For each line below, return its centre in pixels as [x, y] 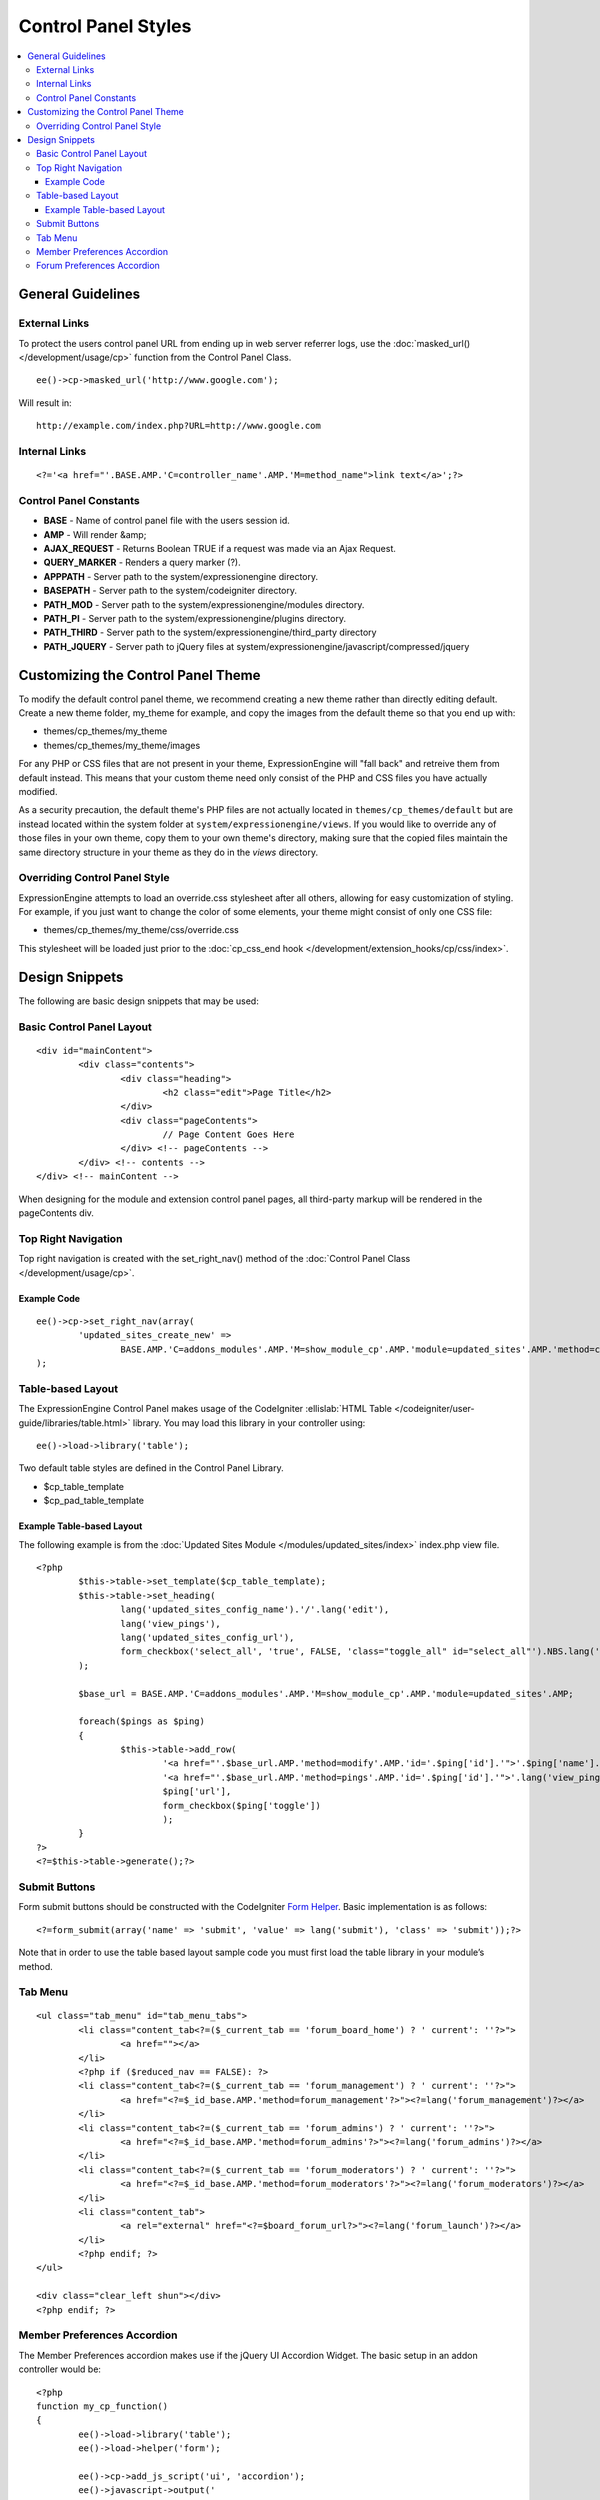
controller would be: [60, 2369]
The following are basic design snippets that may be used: [138, 1001]
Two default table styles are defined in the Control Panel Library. [151, 1468]
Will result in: [45, 402]
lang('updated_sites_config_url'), [207, 1637]
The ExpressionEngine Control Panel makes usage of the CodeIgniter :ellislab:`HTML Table [205, 1409]
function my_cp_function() [102, 2406]
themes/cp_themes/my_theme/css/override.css [141, 930]
